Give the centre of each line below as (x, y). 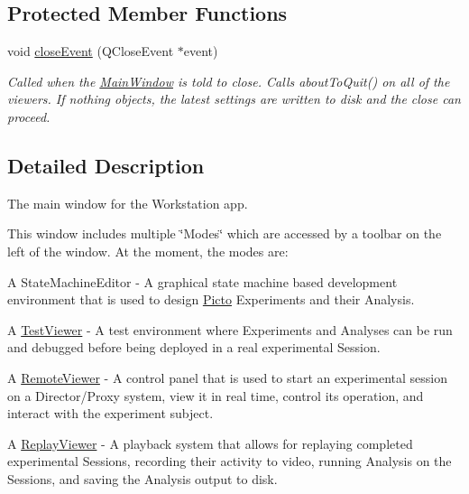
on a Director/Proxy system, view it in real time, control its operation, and (216, 395)
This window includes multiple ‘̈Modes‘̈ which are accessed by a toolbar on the (225, 233)
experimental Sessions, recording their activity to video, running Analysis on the (230, 461)
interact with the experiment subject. (110, 413)
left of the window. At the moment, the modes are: (148, 251)
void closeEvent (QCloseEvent (91, 51)
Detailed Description (106, 165)
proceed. (29, 116)
